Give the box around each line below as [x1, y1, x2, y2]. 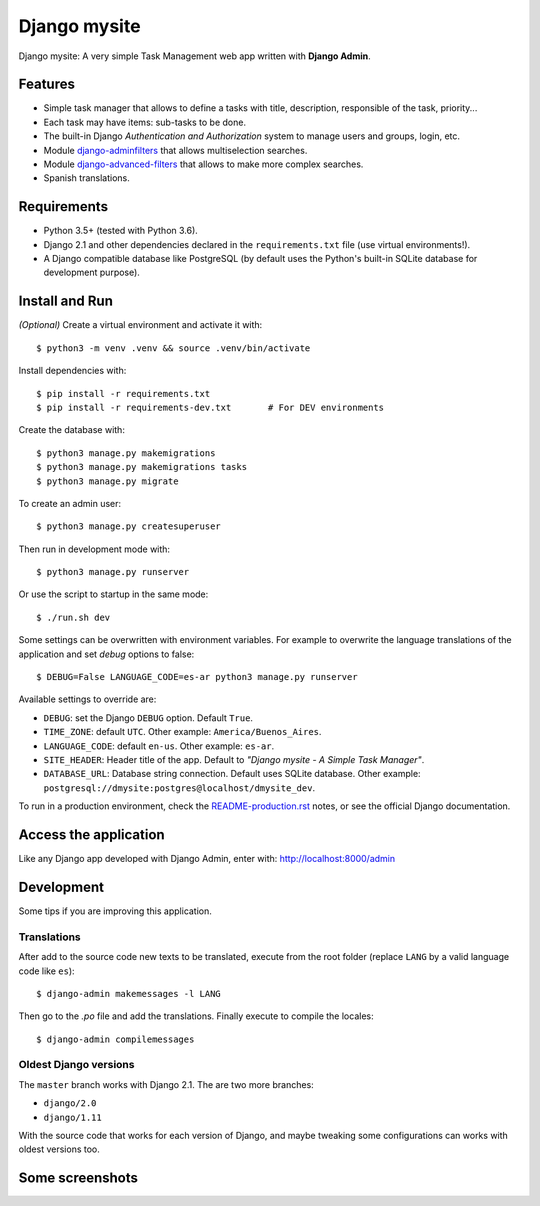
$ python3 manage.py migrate [36, 475, 179, 487]
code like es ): [18, 965, 75, 977]
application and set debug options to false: [18, 648, 195, 660]
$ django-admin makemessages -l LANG [36, 988, 222, 999]
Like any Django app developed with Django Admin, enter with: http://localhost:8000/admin [18, 853, 396, 865]
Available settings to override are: [18, 693, 157, 705]
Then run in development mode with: [18, 543, 170, 555]
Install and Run [18, 293, 114, 310]
